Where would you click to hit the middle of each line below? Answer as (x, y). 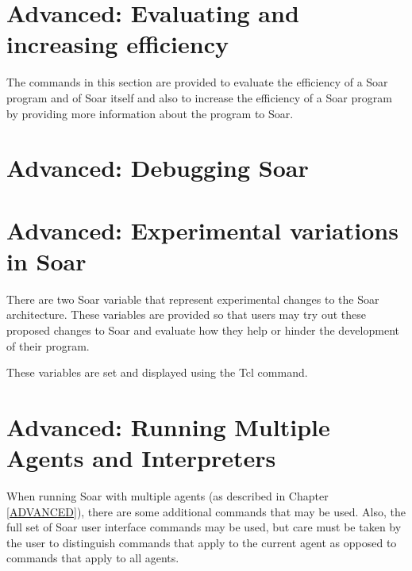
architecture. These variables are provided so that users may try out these (186, 314)
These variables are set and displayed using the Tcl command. (157, 372)
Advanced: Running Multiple (168, 426)
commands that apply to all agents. (93, 558)
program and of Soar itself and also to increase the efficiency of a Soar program (199, 97)
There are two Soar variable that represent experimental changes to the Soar (193, 299)
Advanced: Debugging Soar (158, 168)
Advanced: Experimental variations (202, 230)
